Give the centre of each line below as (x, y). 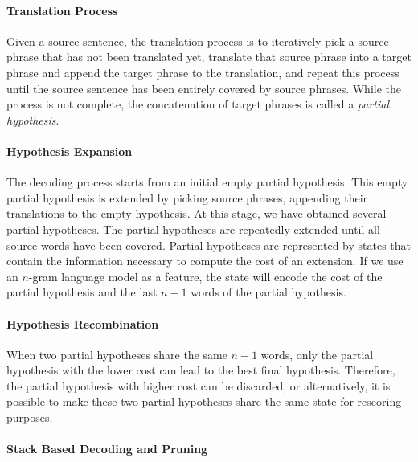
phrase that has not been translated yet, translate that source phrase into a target (209, 57)
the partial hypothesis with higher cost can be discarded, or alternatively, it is (199, 385)
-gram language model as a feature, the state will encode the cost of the (205, 276)
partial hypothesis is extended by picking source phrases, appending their (187, 197)
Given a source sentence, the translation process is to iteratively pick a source (198, 41)
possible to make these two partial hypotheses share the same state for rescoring (204, 401)
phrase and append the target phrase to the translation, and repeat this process (203, 72)
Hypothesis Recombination (83, 323)
